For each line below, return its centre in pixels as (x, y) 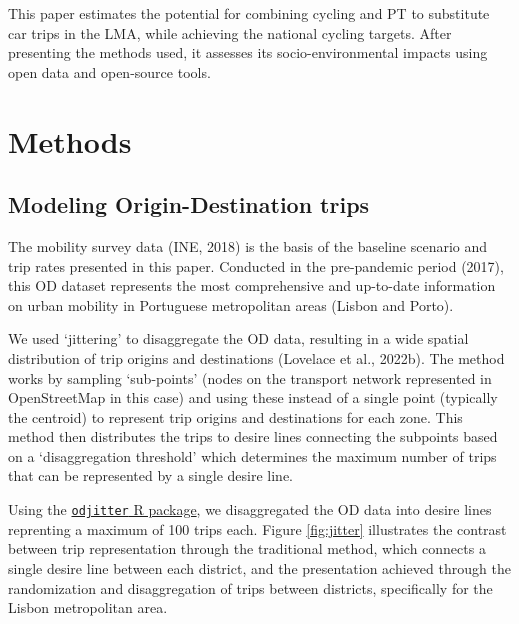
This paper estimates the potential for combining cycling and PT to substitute (249, 13)
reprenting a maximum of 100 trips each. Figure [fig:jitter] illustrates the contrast (257, 528)
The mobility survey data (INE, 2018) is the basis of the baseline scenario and (248, 245)
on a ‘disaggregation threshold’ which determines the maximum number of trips (252, 455)
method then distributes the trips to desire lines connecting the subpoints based (253, 436)
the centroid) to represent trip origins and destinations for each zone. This (235, 416)
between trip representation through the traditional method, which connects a (247, 548)
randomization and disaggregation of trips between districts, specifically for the (250, 587)
